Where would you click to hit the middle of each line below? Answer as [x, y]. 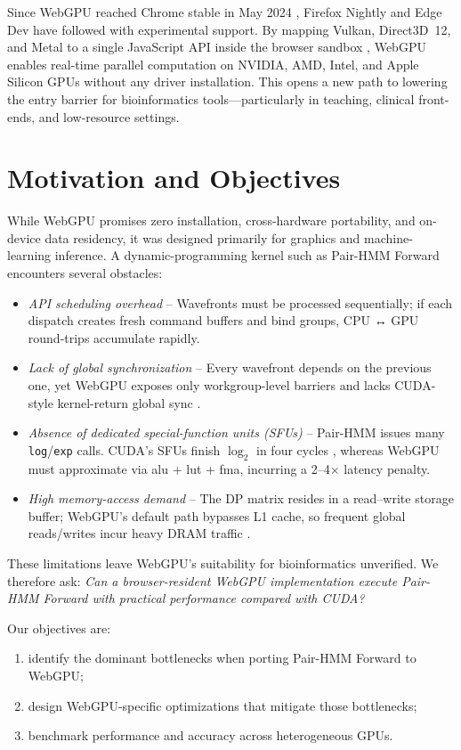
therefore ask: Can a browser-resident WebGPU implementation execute [202, 580]
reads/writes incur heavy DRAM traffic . [139, 533]
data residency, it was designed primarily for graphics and [202, 237]
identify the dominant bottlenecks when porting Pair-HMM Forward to [222, 658]
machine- [388, 237]
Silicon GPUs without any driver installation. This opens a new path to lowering [227, 82]
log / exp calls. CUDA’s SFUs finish [124, 449]
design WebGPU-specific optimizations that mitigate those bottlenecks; [222, 705]
